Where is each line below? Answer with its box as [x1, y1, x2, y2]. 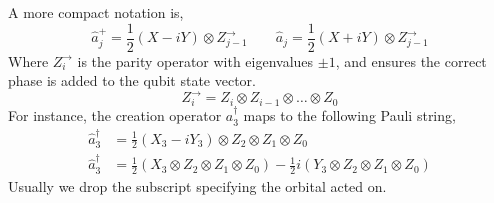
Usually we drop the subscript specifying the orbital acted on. [8, 176, 387, 197]
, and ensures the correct [335, 50, 487, 71]
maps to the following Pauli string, [243, 105, 456, 126]
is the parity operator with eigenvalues [77, 50, 314, 71]
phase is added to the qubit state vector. [8, 70, 256, 91]
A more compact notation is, [8, 2, 184, 22]
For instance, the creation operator [8, 105, 222, 126]
